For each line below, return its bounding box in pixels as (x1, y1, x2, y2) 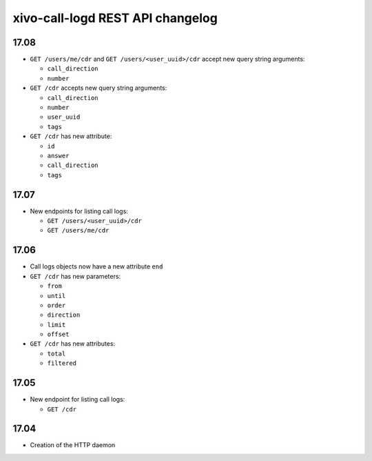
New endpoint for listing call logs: (30, 395, 125, 404)
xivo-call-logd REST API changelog (12, 10, 218, 26)
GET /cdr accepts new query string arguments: (30, 84, 167, 92)
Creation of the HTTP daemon (30, 441, 116, 449)
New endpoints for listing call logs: (30, 207, 129, 215)
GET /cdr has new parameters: (30, 272, 121, 280)
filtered (47, 360, 77, 367)
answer (47, 152, 70, 159)
